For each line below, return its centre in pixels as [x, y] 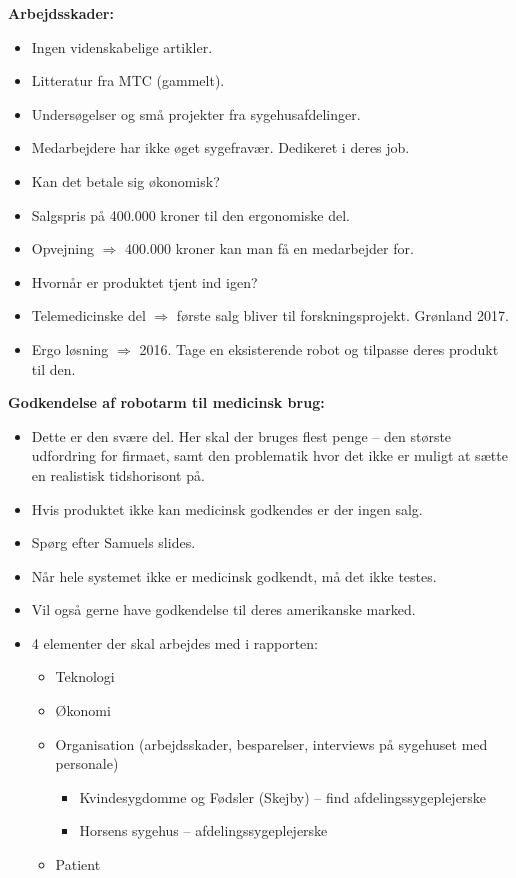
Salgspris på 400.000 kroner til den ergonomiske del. [190, 214]
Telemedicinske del [88, 315]
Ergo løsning [70, 348]
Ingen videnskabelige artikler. [122, 46]
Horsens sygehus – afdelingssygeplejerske [203, 830]
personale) [87, 763]
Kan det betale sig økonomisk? [125, 180]
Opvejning [63, 248]
